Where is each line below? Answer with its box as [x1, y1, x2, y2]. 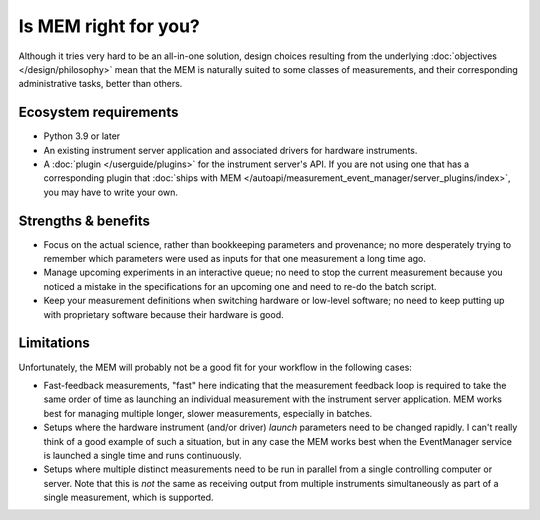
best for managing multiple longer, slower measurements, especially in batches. [43, 407, 373, 419]
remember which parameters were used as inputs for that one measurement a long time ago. [43, 253, 427, 265]
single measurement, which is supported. [43, 491, 214, 504]
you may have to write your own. [43, 186, 179, 198]
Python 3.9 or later [43, 130, 121, 142]
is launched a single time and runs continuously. [43, 449, 242, 461]
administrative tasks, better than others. [18, 78, 183, 90]
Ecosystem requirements [18, 104, 179, 121]
